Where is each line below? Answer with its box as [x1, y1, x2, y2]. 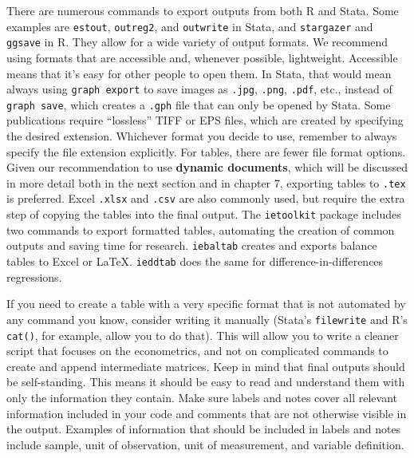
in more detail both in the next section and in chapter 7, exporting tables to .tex [6, 174, 406, 191]
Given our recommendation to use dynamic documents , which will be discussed [6, 159, 408, 176]
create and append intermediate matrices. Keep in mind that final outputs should [6, 357, 405, 374]
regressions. [6, 268, 62, 285]
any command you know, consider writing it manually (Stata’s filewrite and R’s [6, 310, 408, 327]
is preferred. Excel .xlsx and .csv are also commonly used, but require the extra [6, 190, 405, 207]
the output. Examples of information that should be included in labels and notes [6, 420, 401, 437]
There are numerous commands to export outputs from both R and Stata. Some [6, 2, 399, 18]
